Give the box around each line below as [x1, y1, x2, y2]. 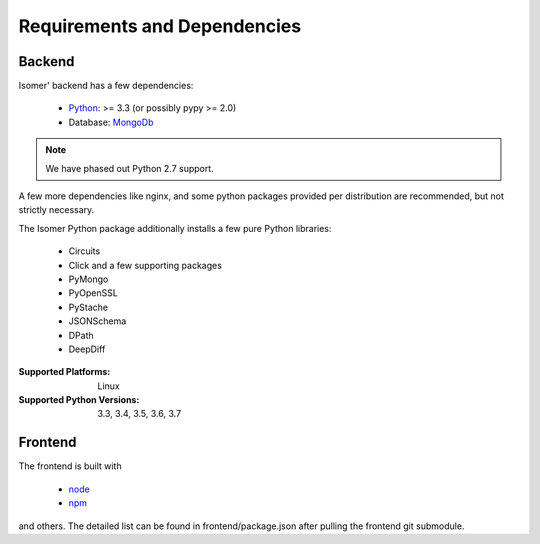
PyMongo [68, 273, 109, 285]
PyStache [68, 301, 109, 313]
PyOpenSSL [68, 287, 119, 299]
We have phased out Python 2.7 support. [45, 162, 214, 174]
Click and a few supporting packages [68, 259, 222, 271]
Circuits [68, 245, 101, 257]
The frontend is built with [18, 460, 122, 472]
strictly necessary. [18, 204, 95, 216]
